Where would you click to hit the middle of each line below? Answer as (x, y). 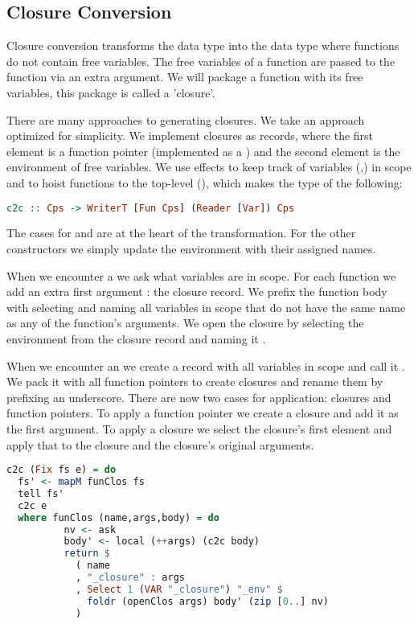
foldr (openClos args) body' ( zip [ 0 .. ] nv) (208, 601)
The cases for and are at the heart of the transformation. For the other (181, 233)
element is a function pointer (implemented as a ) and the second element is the (203, 151)
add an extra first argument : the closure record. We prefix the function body (197, 291)
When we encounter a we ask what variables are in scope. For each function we (201, 275)
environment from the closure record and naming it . (136, 338)
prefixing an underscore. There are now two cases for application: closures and (199, 397)
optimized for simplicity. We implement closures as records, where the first (190, 135)
